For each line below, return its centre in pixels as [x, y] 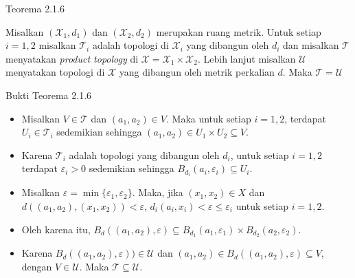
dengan [37, 267]
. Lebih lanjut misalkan [247, 58]
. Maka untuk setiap [208, 118]
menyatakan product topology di [72, 58]
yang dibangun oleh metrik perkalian [197, 72]
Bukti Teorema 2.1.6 [49, 95]
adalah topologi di [130, 45]
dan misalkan [311, 45]
